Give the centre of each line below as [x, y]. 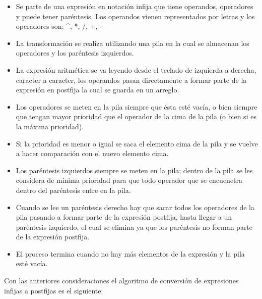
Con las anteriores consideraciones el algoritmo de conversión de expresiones [121, 281]
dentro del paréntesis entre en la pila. [73, 190]
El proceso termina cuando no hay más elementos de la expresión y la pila [130, 253]
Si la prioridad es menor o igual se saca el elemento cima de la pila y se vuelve [137, 143]
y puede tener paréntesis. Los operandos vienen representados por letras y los [135, 16]
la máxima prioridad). [50, 126]
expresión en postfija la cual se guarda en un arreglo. [97, 90]
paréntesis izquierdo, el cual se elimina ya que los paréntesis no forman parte [134, 227]
